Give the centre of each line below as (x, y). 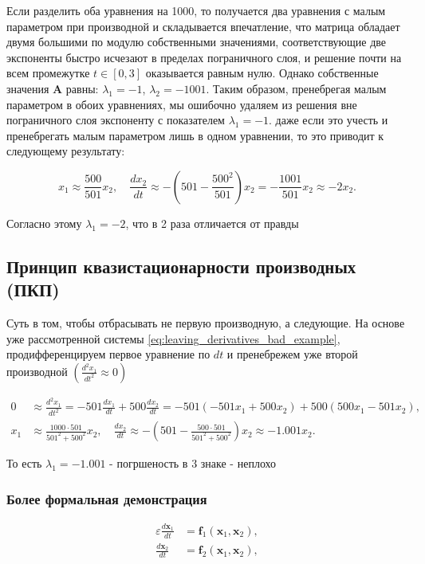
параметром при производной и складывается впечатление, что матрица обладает (203, 26)
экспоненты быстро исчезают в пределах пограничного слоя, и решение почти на (204, 57)
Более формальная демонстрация (107, 498)
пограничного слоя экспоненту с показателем (116, 120)
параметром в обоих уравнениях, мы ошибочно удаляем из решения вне (182, 104)
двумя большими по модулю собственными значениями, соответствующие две (197, 42)
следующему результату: (66, 151)
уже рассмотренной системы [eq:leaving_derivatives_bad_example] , (173, 338)
